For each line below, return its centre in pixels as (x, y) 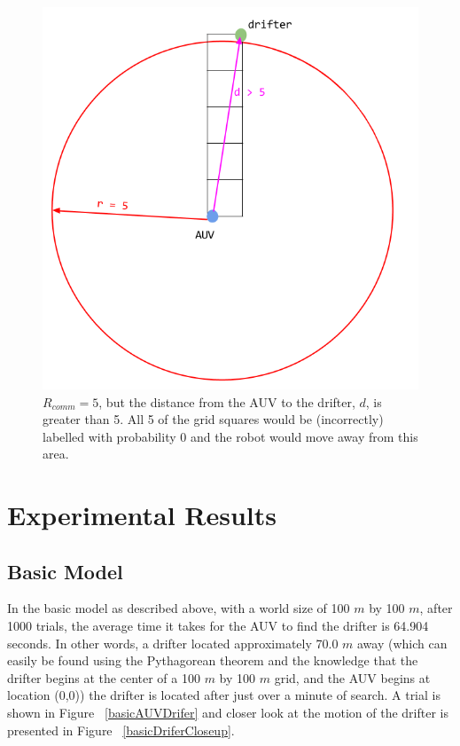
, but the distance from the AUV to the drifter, (227, 401)
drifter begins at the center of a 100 (104, 677)
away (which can (402, 643)
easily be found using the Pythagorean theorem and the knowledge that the (213, 660)
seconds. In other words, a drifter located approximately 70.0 (173, 643)
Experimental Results (142, 515)
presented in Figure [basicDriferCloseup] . (121, 730)
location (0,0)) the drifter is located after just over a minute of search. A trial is (224, 695)
